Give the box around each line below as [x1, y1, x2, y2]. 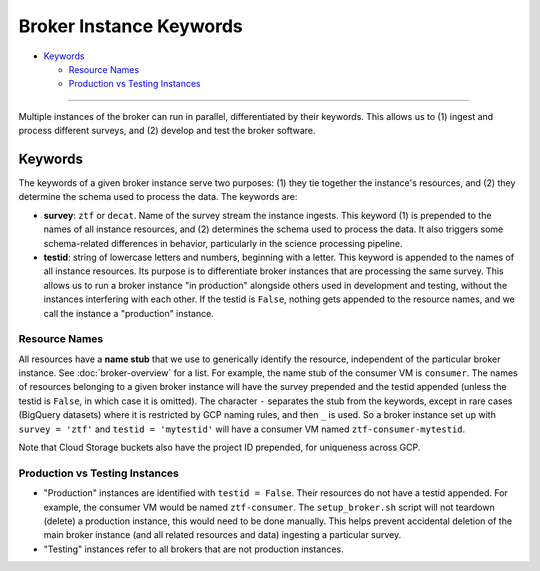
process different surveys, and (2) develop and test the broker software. [18, 125, 316, 137]
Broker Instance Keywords [18, 15, 244, 37]
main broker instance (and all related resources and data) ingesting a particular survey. [43, 529, 402, 541]
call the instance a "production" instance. [43, 307, 214, 319]
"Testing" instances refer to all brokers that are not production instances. [43, 543, 344, 555]
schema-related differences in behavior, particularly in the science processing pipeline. [43, 237, 403, 249]
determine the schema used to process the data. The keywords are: [18, 191, 298, 203]
